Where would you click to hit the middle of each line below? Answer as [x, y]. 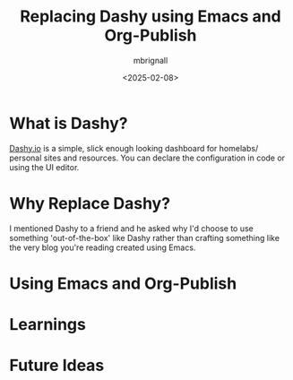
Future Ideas [57, 366]
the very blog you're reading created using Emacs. [103, 247]
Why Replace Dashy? [90, 203]
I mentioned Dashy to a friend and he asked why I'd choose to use [131, 228]
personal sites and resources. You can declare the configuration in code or [147, 158]
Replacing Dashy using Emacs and [151, 17]
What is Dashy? [69, 123]
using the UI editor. [44, 167]
